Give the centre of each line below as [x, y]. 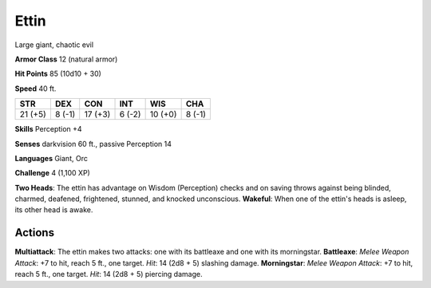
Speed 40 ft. [36, 89]
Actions [35, 233]
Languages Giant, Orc [51, 158]
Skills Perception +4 [49, 129]
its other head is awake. [54, 210]
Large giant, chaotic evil [54, 45]
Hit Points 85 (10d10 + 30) [58, 74]
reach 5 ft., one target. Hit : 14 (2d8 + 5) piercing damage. [109, 274]
